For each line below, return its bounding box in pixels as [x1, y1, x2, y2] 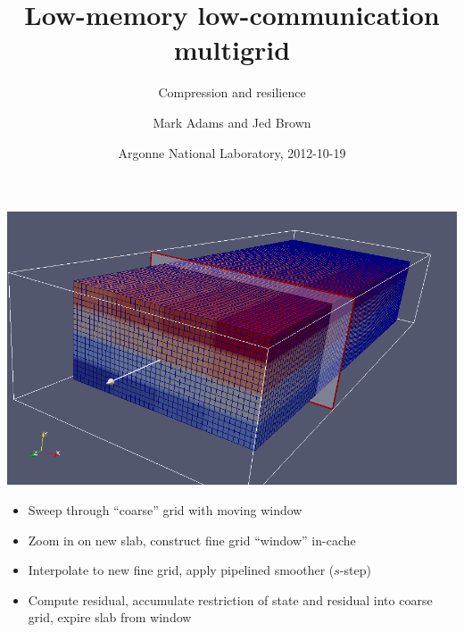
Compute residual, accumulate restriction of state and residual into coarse [28, 590, 433, 609]
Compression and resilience [158, 83, 306, 102]
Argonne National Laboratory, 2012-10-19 [118, 143, 346, 162]
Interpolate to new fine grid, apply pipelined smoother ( [28, 561, 335, 579]
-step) [339, 561, 371, 579]
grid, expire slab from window [28, 608, 192, 627]
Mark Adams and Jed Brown [153, 112, 311, 131]
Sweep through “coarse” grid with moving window [28, 501, 302, 520]
